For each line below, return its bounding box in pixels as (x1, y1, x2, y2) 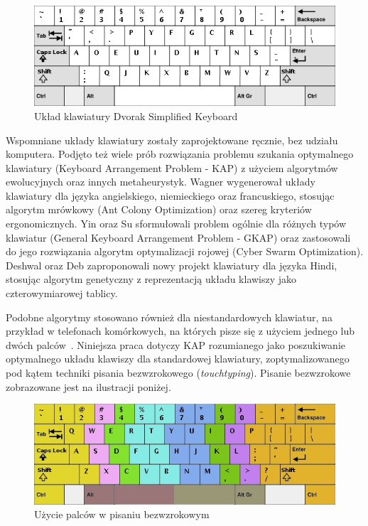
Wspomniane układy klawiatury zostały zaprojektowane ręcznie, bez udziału (6, 132, 338, 147)
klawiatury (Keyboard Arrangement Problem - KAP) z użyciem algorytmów (6, 160, 338, 175)
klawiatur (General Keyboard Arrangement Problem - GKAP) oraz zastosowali (6, 230, 351, 245)
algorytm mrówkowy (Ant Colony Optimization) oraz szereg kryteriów (6, 202, 312, 217)
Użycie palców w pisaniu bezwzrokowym (34, 507, 210, 522)
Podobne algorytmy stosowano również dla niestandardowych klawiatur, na (6, 309, 332, 324)
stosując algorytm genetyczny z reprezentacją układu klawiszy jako (6, 272, 297, 286)
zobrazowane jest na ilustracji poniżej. (6, 379, 171, 394)
